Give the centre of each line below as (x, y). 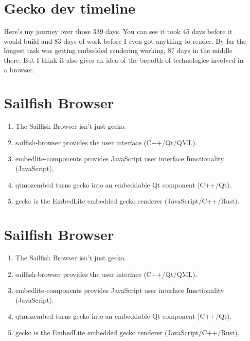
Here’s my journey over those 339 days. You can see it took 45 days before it (118, 31)
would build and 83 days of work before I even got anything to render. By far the (125, 41)
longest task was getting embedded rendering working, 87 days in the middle (118, 50)
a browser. (19, 69)
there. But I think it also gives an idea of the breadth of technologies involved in (124, 60)
